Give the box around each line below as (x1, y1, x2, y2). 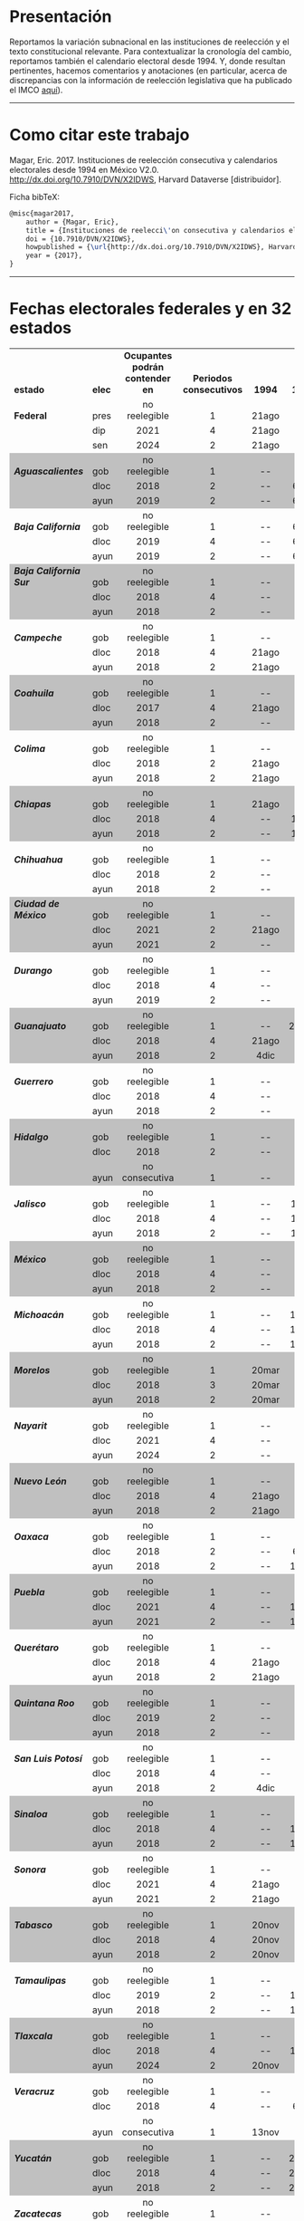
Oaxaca (14, 1530, 49, 1543)
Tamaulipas (14, 1974, 67, 1986)
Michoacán (14, 1308, 65, 1321)
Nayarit (14, 1419, 48, 1432)
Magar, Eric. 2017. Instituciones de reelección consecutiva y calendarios (9, 154, 278, 165)
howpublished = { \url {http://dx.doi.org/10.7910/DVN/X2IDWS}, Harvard (25, 243, 298, 252)
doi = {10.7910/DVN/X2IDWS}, (25, 234, 136, 244)
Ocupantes (123, 349, 173, 361)
